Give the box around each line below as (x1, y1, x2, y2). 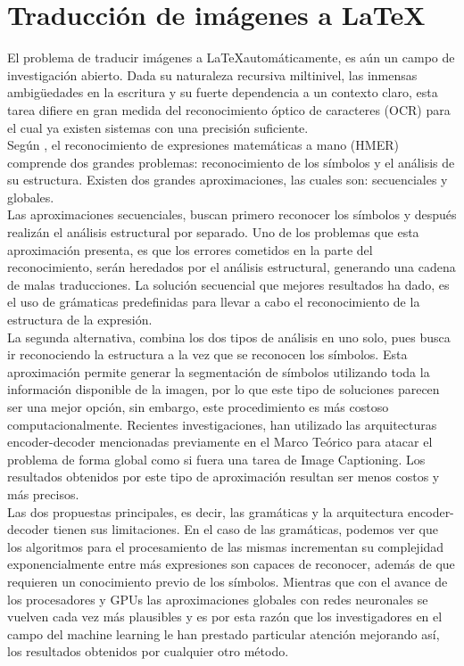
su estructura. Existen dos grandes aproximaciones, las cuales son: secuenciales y (7, 170, 448, 189)
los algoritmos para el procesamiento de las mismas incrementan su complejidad (7, 537, 444, 555)
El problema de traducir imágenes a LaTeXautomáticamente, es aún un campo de (7, 48, 455, 67)
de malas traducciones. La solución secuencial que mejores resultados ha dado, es (7, 275, 450, 293)
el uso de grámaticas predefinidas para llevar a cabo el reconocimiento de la (7, 292, 420, 311)
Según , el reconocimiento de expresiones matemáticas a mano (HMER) (7, 136, 399, 154)
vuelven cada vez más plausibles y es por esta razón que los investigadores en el (7, 607, 443, 626)
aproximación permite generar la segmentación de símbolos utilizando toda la (7, 362, 430, 381)
